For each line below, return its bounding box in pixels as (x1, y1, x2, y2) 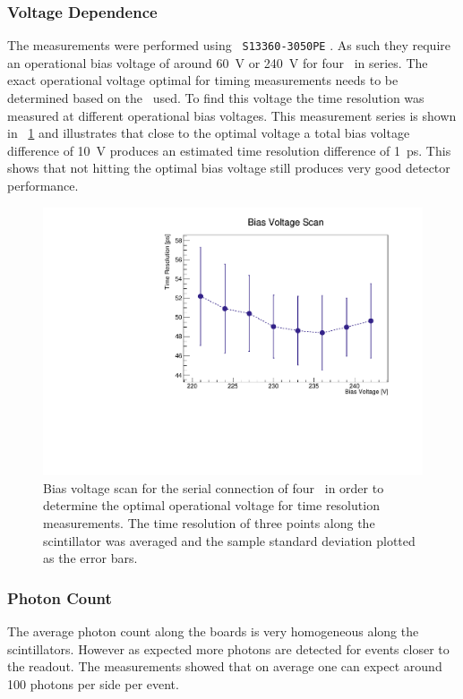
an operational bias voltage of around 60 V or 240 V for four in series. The (7, 53, 428, 72)
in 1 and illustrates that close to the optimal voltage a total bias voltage (7, 124, 410, 142)
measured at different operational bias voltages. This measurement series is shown (7, 106, 457, 124)
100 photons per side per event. (7, 674, 179, 693)
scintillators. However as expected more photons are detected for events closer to (7, 639, 450, 658)
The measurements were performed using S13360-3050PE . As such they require (7, 36, 450, 55)
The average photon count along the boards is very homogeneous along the (7, 622, 419, 641)
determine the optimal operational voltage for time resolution (43, 496, 380, 515)
